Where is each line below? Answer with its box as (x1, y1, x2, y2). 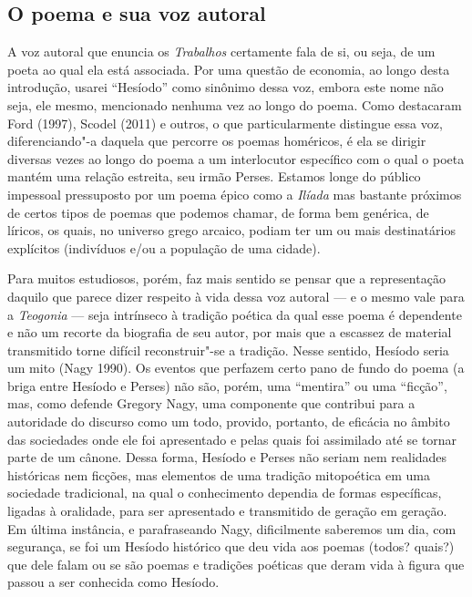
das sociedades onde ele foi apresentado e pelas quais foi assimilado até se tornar (7, 429, 457, 448)
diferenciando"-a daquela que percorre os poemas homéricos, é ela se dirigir (7, 131, 426, 150)
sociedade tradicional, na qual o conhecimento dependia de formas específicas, (7, 483, 442, 502)
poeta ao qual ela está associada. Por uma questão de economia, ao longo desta (7, 59, 450, 78)
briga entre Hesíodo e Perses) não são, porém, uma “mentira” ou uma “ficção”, (7, 376, 447, 395)
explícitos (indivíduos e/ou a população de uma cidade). (7, 238, 321, 257)
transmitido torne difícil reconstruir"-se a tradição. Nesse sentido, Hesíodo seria (7, 340, 449, 359)
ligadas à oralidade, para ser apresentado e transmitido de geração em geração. (7, 501, 447, 520)
